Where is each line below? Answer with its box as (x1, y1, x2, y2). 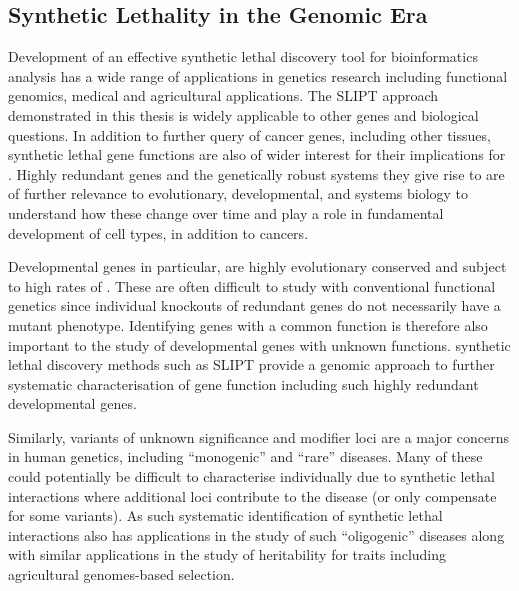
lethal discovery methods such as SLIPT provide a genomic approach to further (8, 354, 495, 375)
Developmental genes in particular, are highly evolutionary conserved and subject (8, 256, 507, 277)
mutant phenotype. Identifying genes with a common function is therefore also (8, 314, 488, 335)
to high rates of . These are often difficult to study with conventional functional (8, 275, 496, 296)
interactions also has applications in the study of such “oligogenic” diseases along (8, 524, 505, 545)
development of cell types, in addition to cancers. (8, 222, 309, 243)
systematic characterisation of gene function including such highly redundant (8, 373, 479, 394)
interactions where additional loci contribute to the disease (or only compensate (8, 485, 497, 506)
